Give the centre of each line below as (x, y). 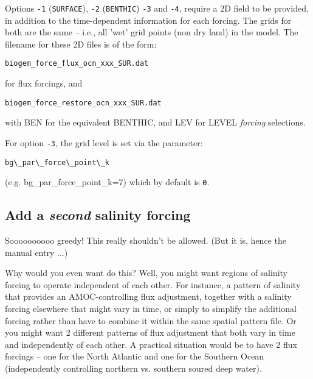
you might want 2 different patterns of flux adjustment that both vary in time (150, 332)
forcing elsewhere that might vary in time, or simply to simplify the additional (151, 309)
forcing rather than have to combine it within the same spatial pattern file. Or (151, 320)
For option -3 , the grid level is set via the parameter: (104, 142)
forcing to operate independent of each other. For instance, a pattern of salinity (153, 284)
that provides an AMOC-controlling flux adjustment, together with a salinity (148, 296)
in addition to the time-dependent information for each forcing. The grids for (148, 20)
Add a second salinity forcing (98, 215)
